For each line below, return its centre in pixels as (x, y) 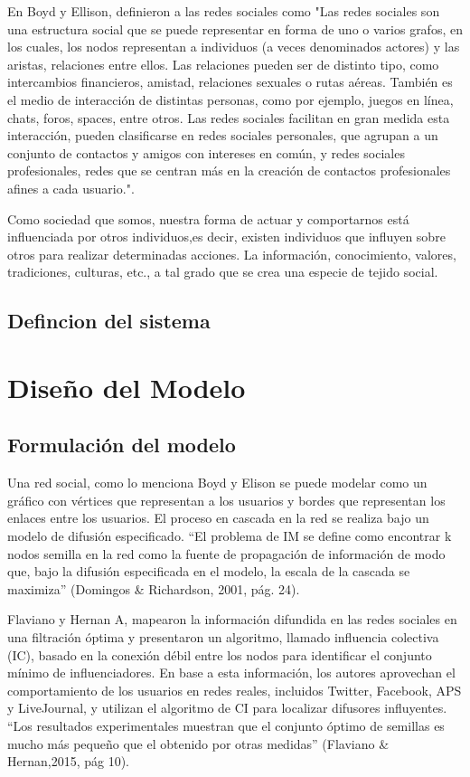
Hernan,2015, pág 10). (69, 761)
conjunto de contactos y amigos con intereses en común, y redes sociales (206, 152)
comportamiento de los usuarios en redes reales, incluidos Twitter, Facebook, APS (235, 690)
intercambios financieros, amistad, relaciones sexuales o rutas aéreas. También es (230, 82)
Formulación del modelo (122, 445)
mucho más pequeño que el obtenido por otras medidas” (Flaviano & (198, 743)
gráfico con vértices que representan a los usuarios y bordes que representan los (226, 500)
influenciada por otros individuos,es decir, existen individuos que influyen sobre (226, 237)
